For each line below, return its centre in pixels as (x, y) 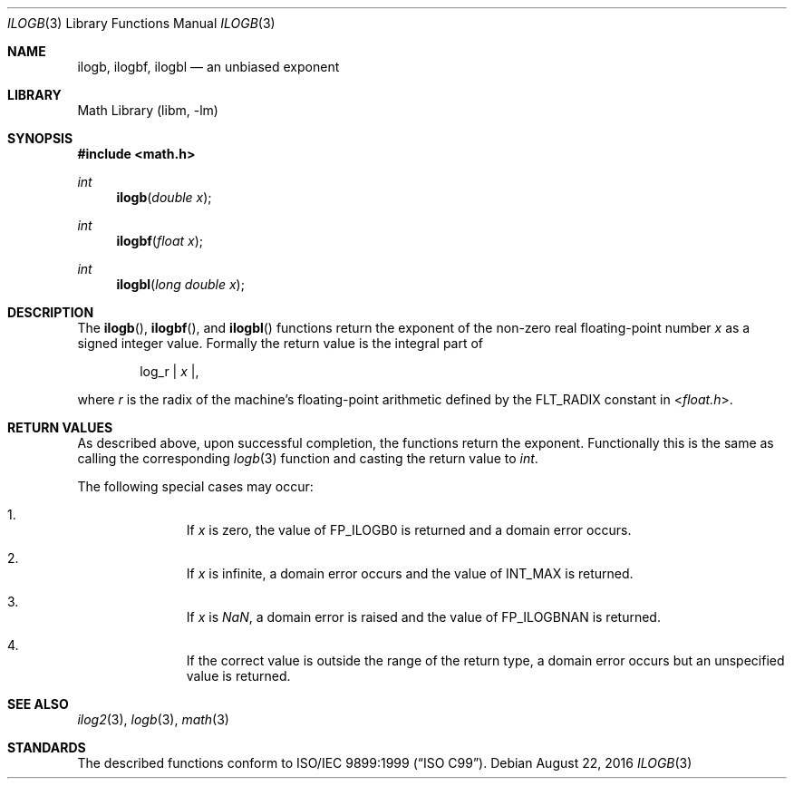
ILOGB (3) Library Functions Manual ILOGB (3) (141, 23)
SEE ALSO (38, 704)
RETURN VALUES (60, 427)
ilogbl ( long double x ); (180, 284)
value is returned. (238, 676)
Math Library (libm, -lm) (148, 110)
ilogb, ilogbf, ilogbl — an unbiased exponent (208, 67)
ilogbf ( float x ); (160, 241)
